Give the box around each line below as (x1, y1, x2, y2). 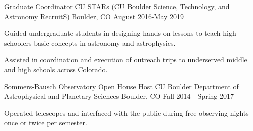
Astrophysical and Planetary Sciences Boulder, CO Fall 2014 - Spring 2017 (4, 91, 234, 101)
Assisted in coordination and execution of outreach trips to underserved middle (4, 54, 247, 65)
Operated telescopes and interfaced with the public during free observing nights (4, 107, 249, 118)
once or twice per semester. (4, 117, 87, 128)
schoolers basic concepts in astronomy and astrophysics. (4, 37, 176, 48)
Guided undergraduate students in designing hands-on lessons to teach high (4, 28, 236, 38)
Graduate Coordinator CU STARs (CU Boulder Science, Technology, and (4, 1, 230, 11)
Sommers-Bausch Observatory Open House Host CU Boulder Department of (4, 81, 239, 91)
